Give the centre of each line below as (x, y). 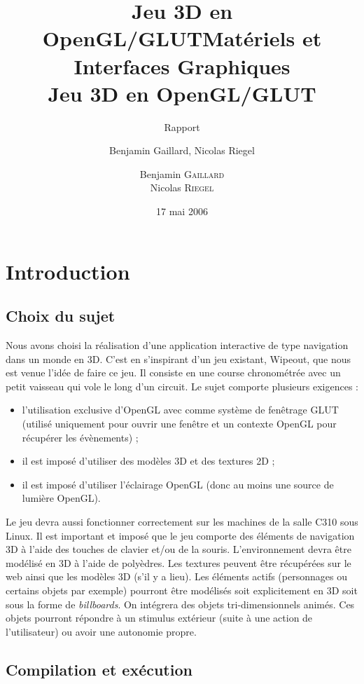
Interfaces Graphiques (182, 66)
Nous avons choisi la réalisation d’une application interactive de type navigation (177, 345)
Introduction (68, 271)
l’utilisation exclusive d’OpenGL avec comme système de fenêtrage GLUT (180, 410)
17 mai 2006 (182, 211)
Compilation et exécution (99, 669)
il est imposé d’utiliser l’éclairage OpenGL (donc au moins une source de (178, 484)
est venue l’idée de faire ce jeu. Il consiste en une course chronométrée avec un (173, 372)
